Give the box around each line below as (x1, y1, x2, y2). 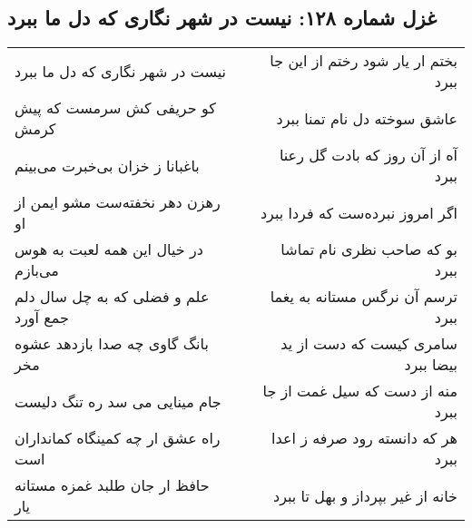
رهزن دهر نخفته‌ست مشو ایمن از (15, 191, 221, 213)
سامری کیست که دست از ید (280, 333, 457, 355)
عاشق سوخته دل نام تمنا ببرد (276, 107, 457, 129)
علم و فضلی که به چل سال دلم (15, 286, 210, 308)
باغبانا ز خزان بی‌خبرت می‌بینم (15, 154, 200, 176)
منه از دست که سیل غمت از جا (262, 380, 457, 402)
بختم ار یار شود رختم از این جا (270, 50, 457, 72)
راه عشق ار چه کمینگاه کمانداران (15, 427, 221, 449)
